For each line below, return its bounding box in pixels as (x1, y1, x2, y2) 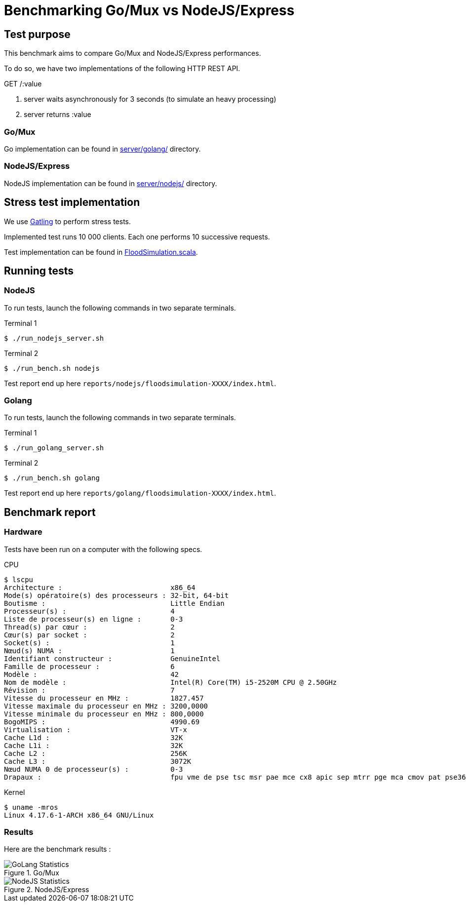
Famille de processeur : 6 (4, 662, 175, 670)
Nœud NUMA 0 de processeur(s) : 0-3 (4, 765, 183, 773)
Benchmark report (4, 506, 96, 518)
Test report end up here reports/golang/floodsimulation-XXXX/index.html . (4, 489, 276, 498)
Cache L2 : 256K (4, 749, 187, 757)
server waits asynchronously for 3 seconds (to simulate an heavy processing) (24, 95, 276, 104)
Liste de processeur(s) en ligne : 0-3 (4, 615, 183, 623)
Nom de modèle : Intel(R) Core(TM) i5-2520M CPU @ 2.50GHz (4, 678, 337, 686)
